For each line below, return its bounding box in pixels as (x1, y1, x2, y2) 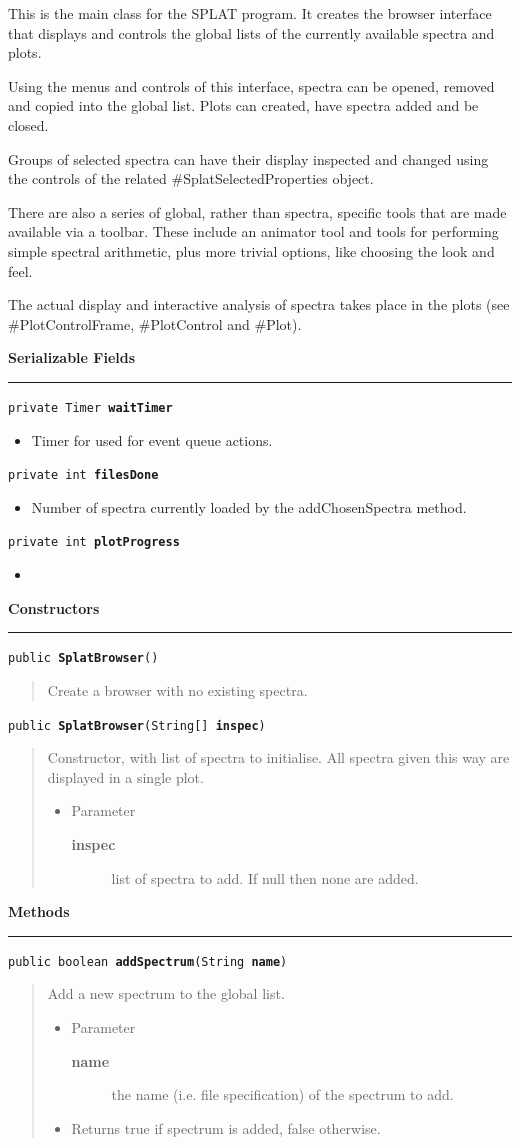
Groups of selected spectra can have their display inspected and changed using (8, 148, 489, 169)
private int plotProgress (8, 535, 180, 550)
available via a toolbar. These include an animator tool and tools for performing (8, 221, 499, 242)
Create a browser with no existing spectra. (47, 679, 308, 700)
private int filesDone (8, 468, 159, 483)
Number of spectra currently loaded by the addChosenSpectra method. (31, 496, 467, 517)
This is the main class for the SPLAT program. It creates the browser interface (8, 3, 492, 23)
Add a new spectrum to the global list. (47, 983, 285, 1004)
